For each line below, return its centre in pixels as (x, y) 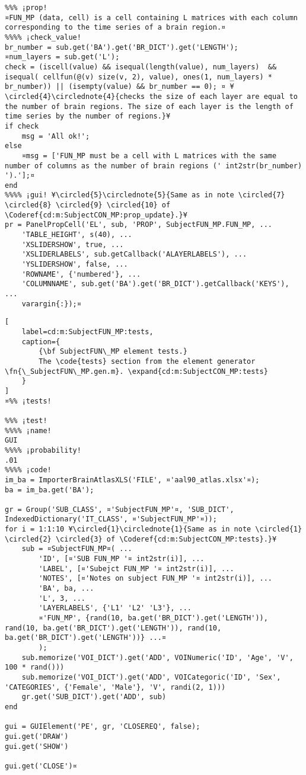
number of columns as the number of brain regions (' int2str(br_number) (154, 166)
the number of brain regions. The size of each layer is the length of (149, 106)
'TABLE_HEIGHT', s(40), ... (77, 235)
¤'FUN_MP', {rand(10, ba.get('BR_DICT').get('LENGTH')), (153, 618)
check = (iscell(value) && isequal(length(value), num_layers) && (141, 67)
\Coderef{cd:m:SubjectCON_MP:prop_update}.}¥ (96, 215)
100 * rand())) (35, 667)
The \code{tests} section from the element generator (147, 361)
